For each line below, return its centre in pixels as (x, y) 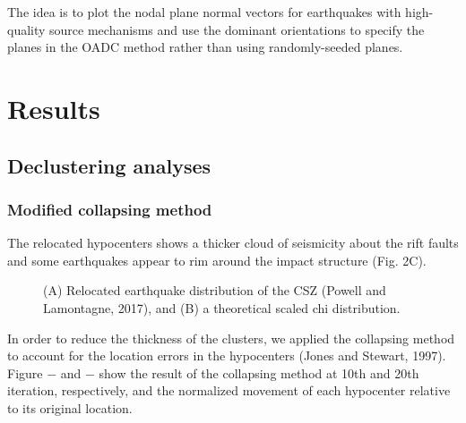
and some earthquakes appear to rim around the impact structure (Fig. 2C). (217, 260)
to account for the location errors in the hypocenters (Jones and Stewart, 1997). (227, 355)
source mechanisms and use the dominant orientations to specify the (237, 29)
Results (54, 108)
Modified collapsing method (110, 209)
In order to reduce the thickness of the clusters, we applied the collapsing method (231, 338)
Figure (25, 372)
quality (26, 29)
